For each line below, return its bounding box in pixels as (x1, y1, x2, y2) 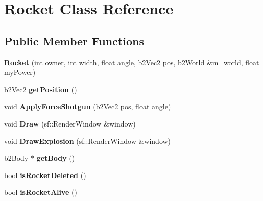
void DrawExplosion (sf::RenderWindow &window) (4, 135, 171, 146)
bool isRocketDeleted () (4, 169, 86, 180)
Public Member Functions (4, 33, 144, 48)
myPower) (4, 67, 36, 78)
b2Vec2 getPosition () (4, 84, 77, 94)
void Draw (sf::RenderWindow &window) (4, 118, 136, 129)
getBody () (36, 153, 75, 163)
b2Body (4, 153, 29, 163)
